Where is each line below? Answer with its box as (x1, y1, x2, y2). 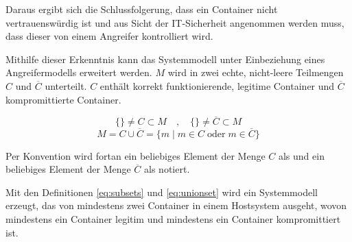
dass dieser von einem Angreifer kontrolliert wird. (5, 29, 213, 43)
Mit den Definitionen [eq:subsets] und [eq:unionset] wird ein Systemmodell (5, 184, 318, 199)
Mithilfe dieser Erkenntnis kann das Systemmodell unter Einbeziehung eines (5, 51, 325, 66)
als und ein (278, 148, 325, 162)
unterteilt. (45, 78, 87, 93)
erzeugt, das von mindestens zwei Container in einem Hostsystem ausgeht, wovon (5, 198, 347, 213)
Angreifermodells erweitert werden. (5, 65, 152, 80)
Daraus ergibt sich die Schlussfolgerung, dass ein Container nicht (5, 2, 278, 16)
